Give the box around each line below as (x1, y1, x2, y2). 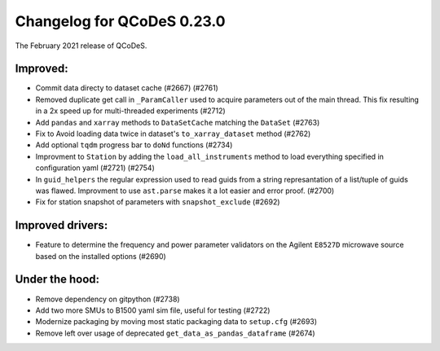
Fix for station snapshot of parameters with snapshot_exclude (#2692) (35, 197, 280, 207)
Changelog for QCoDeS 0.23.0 (15, 12, 226, 30)
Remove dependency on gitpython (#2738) (35, 294, 180, 304)
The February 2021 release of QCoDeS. (15, 41, 147, 50)
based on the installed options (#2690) (35, 251, 166, 261)
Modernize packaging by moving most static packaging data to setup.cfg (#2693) (35, 317, 318, 327)
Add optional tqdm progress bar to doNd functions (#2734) (35, 140, 233, 150)
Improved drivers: (15, 218, 108, 232)
